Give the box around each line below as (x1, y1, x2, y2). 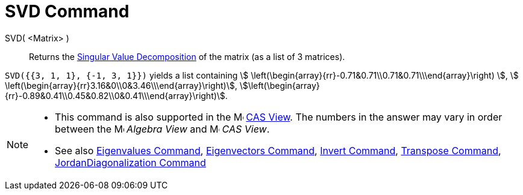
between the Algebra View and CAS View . (55, 122, 270, 135)
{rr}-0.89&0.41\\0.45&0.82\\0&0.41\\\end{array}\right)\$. (5, 90, 228, 101)
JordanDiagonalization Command (55, 156, 206, 169)
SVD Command (5, 1, 130, 22)
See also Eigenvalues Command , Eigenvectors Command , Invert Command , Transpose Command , (55, 144, 501, 157)
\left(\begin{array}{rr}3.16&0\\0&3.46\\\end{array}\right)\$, (5, 80, 237, 91)
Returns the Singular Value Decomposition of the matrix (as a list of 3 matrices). (29, 51, 345, 62)
